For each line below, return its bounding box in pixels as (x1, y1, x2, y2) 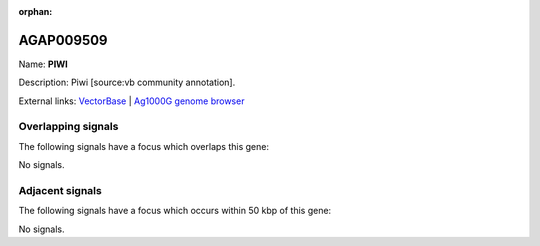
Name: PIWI (18, 58, 69, 70)
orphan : (18, 6, 53, 17)
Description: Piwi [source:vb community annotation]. (18, 76, 236, 89)
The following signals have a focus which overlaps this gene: (18, 140, 270, 152)
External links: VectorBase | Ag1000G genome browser (18, 95, 245, 107)
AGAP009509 (18, 31, 109, 49)
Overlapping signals (18, 120, 119, 134)
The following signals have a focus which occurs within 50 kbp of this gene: (18, 205, 332, 217)
